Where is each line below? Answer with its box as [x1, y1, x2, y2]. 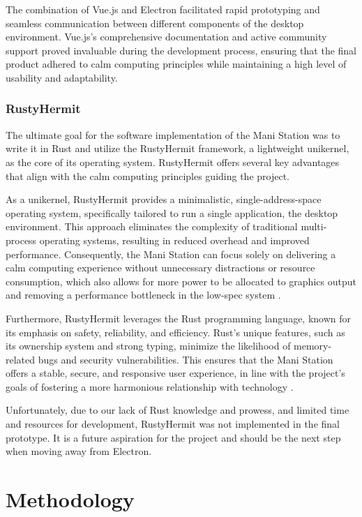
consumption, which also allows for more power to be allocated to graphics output [6, 274, 356, 288]
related [6, 352, 36, 366]
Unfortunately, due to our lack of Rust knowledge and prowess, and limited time [6, 403, 349, 417]
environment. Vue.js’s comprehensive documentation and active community [6, 29, 327, 44]
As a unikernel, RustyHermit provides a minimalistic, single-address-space [6, 192, 322, 207]
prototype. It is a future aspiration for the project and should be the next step [6, 430, 341, 444]
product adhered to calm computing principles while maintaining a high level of [6, 57, 347, 71]
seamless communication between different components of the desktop [6, 15, 304, 30]
